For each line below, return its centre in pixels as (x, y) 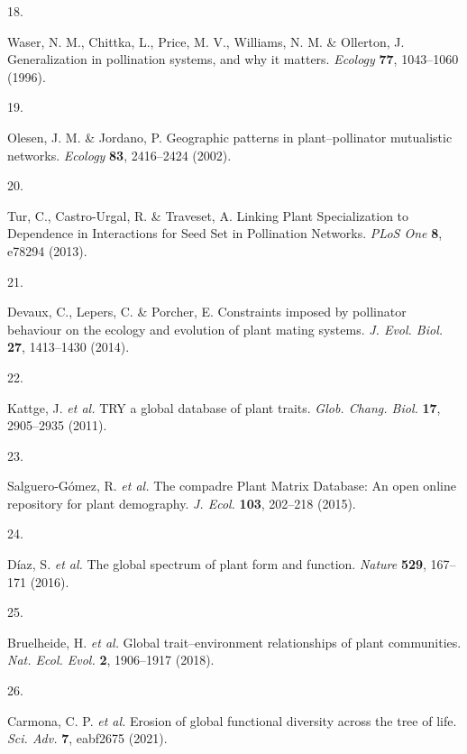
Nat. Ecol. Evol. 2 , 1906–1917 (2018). (111, 660)
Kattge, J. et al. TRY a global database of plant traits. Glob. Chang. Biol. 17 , (224, 407)
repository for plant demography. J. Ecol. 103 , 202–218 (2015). (182, 503)
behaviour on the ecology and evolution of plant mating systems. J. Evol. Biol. (225, 329)
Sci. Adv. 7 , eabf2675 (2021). (87, 738)
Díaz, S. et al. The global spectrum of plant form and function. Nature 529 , (217, 564)
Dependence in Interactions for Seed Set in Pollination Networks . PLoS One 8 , (225, 233)
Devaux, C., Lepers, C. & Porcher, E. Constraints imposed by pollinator (207, 312)
